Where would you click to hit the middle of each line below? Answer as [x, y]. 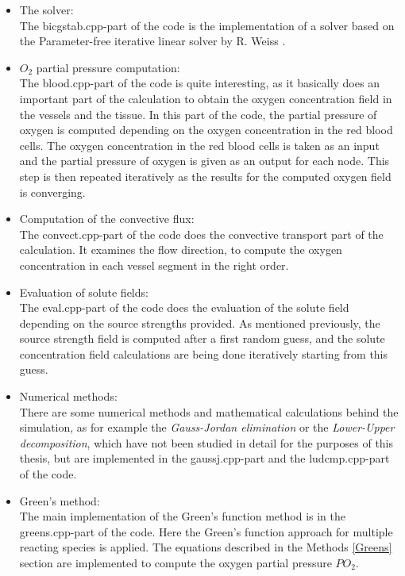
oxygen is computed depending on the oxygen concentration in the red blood [206, 130]
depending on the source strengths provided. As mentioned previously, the [200, 323]
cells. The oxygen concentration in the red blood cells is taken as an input [199, 145]
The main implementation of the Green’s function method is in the [182, 516]
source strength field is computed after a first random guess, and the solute [202, 338]
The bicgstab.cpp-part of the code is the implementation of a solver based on [207, 25]
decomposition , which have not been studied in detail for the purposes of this [206, 442]
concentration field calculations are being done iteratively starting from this [204, 353]
